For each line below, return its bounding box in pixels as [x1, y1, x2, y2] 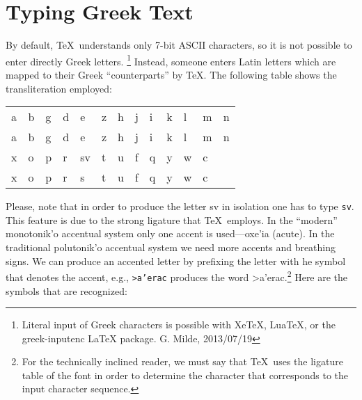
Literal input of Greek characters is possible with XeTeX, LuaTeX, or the [22, 317, 336, 332]
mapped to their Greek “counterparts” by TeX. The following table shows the [6, 67, 337, 81]
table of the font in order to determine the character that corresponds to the [22, 367, 349, 382]
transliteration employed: [6, 81, 113, 95]
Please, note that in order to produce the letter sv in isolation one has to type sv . [6, 199, 354, 214]
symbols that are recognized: [6, 283, 127, 298]
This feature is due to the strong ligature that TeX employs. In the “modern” [6, 212, 338, 227]
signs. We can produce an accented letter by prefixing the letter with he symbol [6, 253, 346, 268]
